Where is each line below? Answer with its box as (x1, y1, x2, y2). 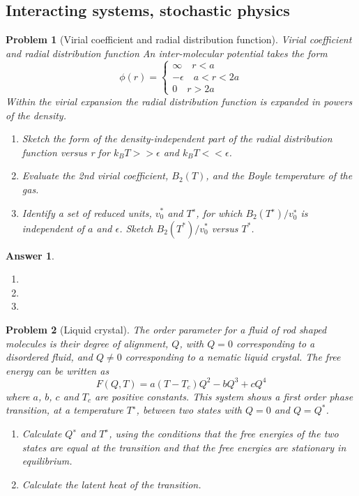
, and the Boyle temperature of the (206, 168, 353, 183)
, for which (196, 205, 243, 220)
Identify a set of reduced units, (22, 205, 152, 220)
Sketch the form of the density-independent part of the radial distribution (22, 131, 333, 146)
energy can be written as (6, 363, 109, 377)
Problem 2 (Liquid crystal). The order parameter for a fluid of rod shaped (6, 322, 327, 336)
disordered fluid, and (6, 350, 93, 364)
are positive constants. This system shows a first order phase (95, 389, 353, 403)
